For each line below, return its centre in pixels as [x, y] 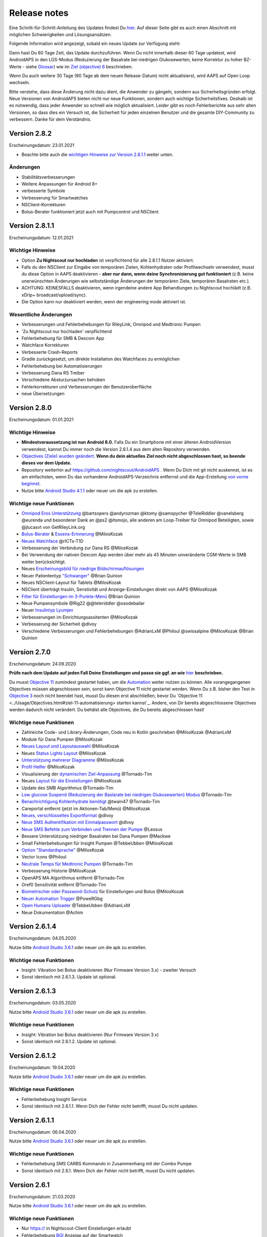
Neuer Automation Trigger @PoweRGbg [62, 899]
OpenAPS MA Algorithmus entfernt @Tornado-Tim [73, 878]
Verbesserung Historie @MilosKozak [59, 871]
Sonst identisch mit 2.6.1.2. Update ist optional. [69, 1042]
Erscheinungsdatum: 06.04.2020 [43, 1132]
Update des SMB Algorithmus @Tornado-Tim [67, 788]
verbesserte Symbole [43, 191]
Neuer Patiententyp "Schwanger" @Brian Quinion [72, 575]
